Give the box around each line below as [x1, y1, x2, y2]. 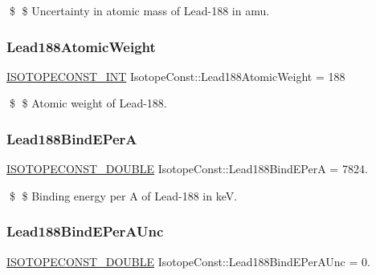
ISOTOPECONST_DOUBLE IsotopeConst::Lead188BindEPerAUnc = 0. [6, 253, 370, 269]
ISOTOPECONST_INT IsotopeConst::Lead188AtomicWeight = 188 [6, 67, 345, 84]
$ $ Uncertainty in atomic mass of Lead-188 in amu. [9, 2, 270, 18]
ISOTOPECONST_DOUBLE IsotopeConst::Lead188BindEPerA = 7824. [6, 160, 368, 177]
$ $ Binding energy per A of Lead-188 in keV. [9, 187, 238, 204]
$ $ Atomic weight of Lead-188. [9, 95, 167, 111]
